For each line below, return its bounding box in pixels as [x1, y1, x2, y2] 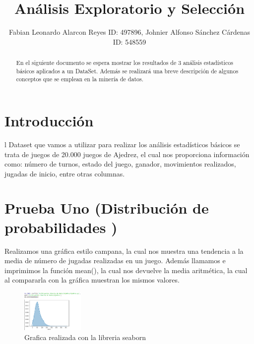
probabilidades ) [4, 217, 118, 237]
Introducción [4, 111, 94, 131]
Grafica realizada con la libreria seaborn [24, 332, 146, 342]
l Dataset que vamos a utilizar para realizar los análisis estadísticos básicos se [4, 139, 240, 150]
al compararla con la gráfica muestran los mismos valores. [4, 275, 180, 285]
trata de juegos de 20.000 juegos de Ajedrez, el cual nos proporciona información [4, 149, 250, 159]
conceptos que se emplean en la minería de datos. [16, 75, 143, 83]
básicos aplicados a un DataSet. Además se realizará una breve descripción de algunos [16, 66, 239, 75]
